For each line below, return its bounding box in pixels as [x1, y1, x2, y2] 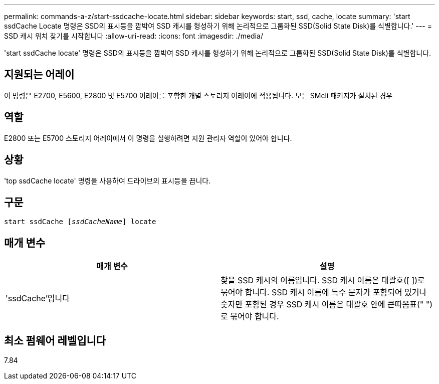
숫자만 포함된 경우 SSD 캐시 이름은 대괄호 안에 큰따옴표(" [221, 299, 424, 310]
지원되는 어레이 [4, 68, 75, 81]
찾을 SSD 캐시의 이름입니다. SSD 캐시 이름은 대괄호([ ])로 [221, 275, 425, 286]
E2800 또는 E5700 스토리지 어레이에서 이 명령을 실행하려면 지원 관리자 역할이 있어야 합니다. [4, 133, 292, 142]
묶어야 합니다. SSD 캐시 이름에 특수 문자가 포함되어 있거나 [221, 287, 427, 298]
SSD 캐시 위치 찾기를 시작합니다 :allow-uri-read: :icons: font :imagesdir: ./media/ [4, 32, 263, 40]
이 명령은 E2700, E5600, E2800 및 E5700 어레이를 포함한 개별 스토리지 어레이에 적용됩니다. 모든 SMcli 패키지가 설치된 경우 [4, 91, 392, 100]
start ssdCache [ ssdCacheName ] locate [4, 218, 156, 226]
